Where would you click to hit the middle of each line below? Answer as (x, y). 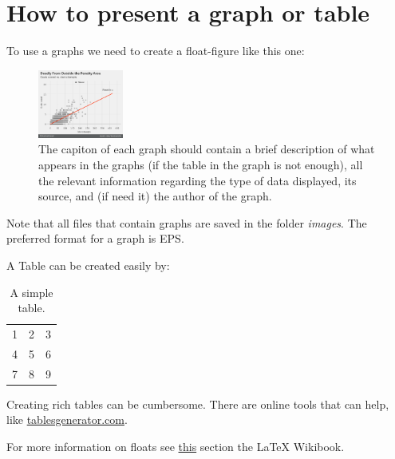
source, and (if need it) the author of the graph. (155, 196)
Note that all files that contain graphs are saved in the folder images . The (187, 222)
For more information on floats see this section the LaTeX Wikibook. (176, 447)
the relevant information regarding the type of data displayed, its (197, 180)
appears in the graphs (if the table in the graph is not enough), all (201, 165)
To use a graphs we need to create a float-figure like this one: (156, 51)
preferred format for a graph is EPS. (95, 238)
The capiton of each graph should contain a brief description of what (207, 149)
